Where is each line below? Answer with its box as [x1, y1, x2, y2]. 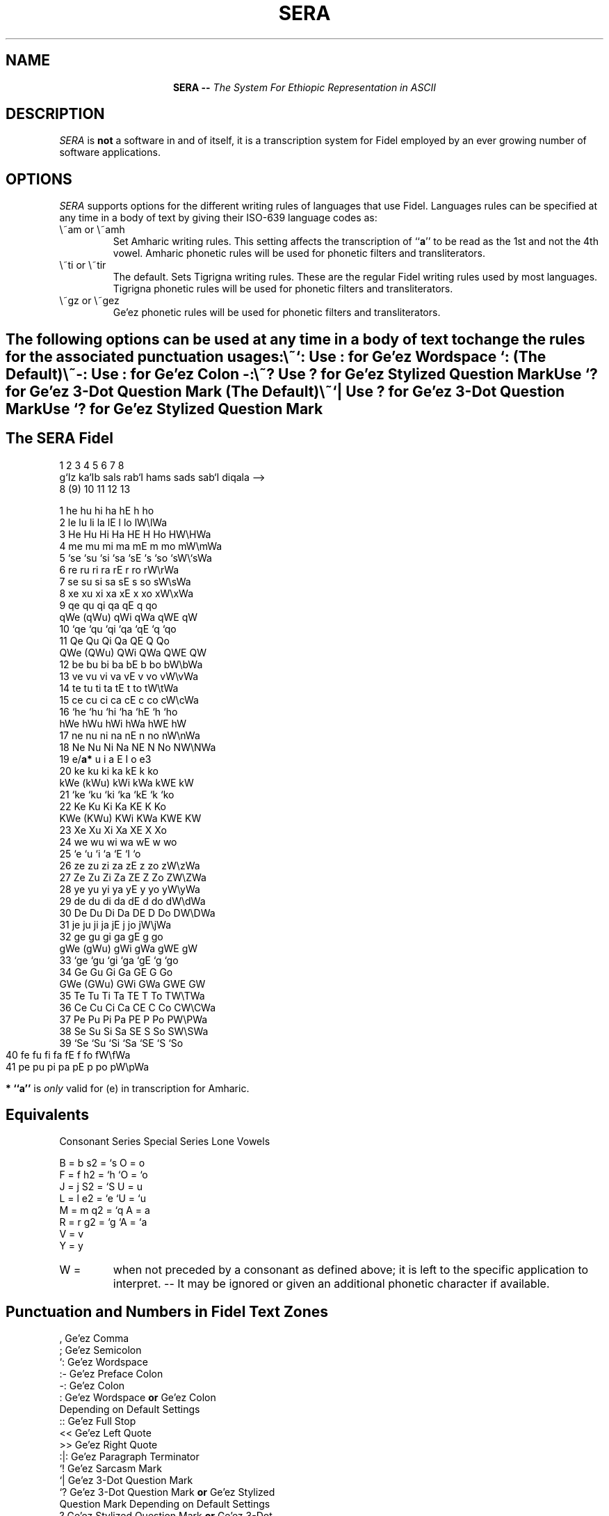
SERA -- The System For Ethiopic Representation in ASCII [172, 81, 437, 93]
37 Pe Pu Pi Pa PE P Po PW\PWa [59, 1013, 208, 1025]
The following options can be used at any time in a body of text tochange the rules [6, 330, 585, 348]
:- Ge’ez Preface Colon [59, 1368, 163, 1380]
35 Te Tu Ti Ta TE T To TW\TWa [59, 989, 205, 1002]
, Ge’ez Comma [59, 1332, 129, 1345]
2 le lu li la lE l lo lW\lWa [59, 516, 168, 528]
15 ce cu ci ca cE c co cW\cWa [59, 693, 199, 706]
